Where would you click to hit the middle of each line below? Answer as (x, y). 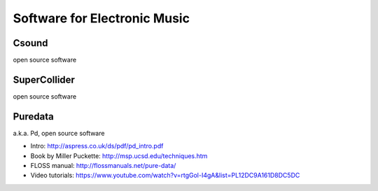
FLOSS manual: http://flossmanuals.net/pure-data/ (103, 166)
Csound (30, 43)
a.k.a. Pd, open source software (59, 133)
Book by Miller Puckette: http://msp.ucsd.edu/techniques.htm (119, 156)
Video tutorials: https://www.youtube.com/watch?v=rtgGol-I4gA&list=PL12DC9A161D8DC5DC (165, 176)
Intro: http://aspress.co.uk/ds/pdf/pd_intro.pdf (97, 146)
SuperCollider (44, 79)
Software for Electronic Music (101, 18)
